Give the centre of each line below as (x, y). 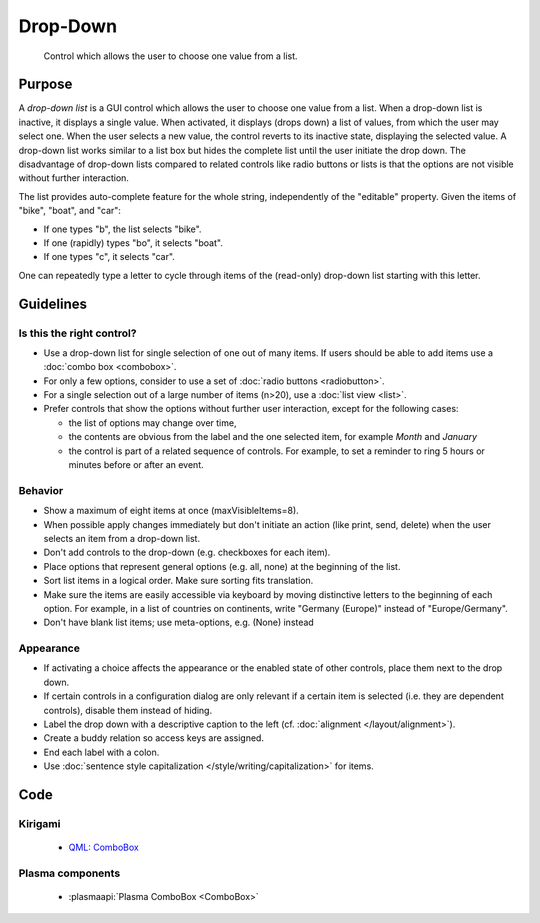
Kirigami (39, 823)
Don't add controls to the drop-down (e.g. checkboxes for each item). (187, 552)
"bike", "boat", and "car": (70, 211)
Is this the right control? (77, 333)
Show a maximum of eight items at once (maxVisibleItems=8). (171, 511)
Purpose (45, 84)
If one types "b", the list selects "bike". (122, 229)
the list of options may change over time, (152, 422)
